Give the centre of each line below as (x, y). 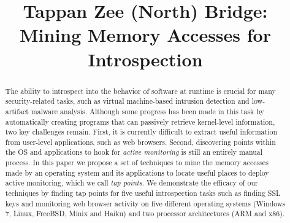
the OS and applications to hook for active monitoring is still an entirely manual (134, 152)
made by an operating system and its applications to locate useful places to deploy (137, 172)
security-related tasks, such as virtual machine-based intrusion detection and (127, 101)
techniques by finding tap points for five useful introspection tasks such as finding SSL (143, 193)
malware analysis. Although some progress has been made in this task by (147, 111)
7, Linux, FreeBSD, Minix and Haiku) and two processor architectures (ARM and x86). (145, 213)
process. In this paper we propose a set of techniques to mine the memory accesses (137, 162)
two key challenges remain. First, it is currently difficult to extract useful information (141, 132)
